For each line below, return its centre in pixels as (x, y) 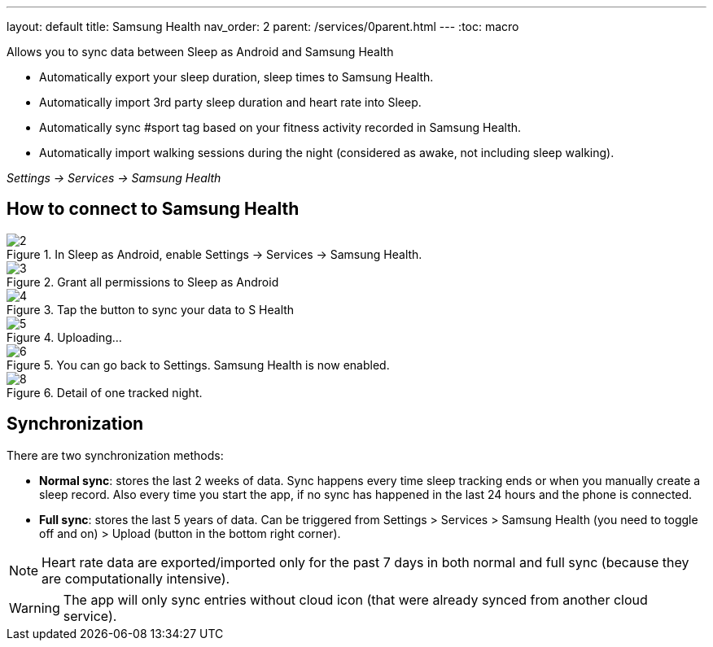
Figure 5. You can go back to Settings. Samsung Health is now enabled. (198, 365)
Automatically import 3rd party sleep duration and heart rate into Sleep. (230, 102)
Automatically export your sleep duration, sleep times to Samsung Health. (236, 77)
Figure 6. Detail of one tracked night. (105, 392)
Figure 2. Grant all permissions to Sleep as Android (143, 282)
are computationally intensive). (136, 578)
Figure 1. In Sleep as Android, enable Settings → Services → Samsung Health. (214, 254)
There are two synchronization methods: (115, 455)
